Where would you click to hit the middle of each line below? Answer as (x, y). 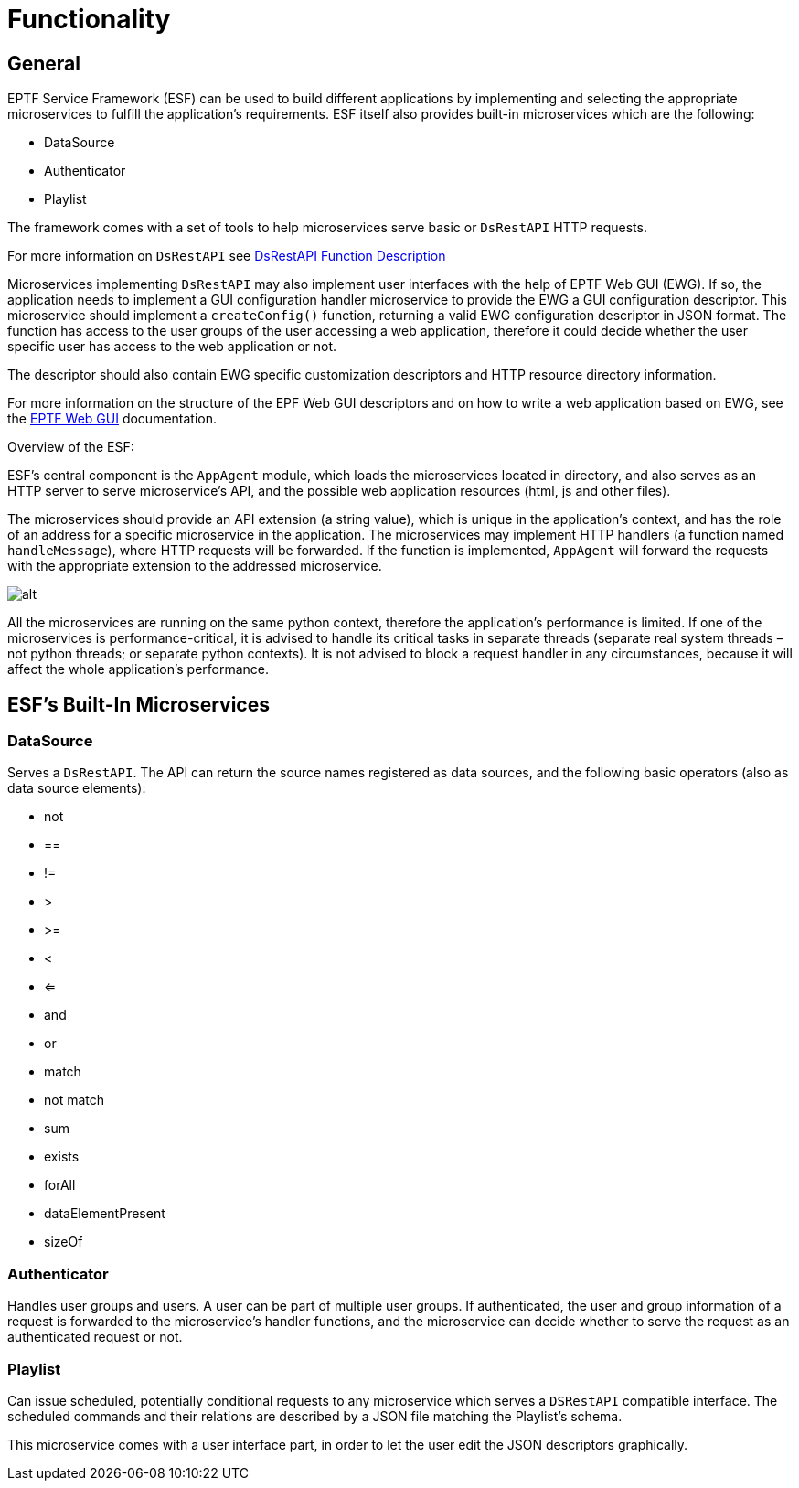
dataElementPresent (105, 1214)
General (44, 63)
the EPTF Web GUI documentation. (112, 419)
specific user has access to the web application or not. (172, 347)
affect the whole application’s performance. (138, 669)
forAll (60, 1185)
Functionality (89, 19)
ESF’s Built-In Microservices (138, 704)
